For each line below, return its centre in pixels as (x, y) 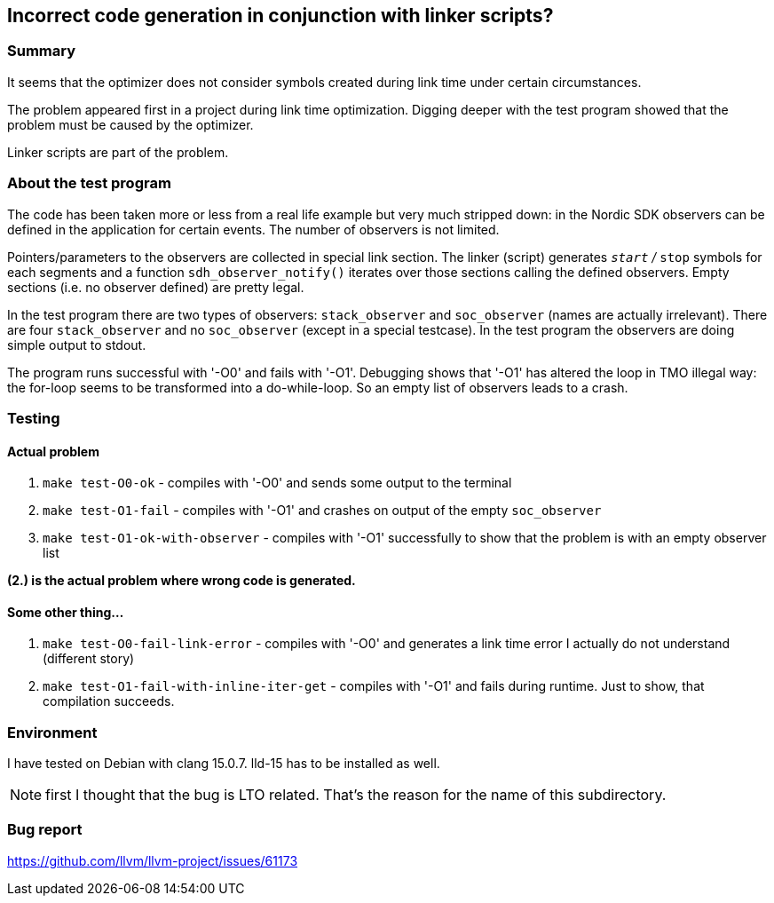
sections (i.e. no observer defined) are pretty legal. (156, 287)
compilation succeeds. (109, 701)
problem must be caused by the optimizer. (130, 124)
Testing (34, 418)
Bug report (45, 830)
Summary (42, 51)
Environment (52, 732)
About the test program (89, 183)
